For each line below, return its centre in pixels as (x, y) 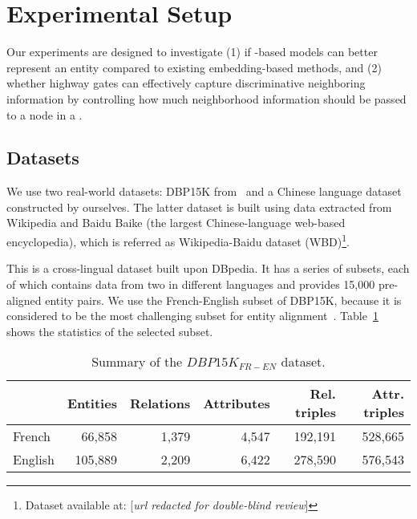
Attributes (237, 403)
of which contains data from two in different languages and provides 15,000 (191, 284)
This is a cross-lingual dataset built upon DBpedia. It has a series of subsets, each (208, 268)
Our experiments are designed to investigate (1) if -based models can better (192, 52)
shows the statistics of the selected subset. (110, 331)
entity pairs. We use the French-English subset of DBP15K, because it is (223, 300)
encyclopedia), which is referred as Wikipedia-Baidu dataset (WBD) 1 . (178, 240)
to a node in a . (45, 114)
